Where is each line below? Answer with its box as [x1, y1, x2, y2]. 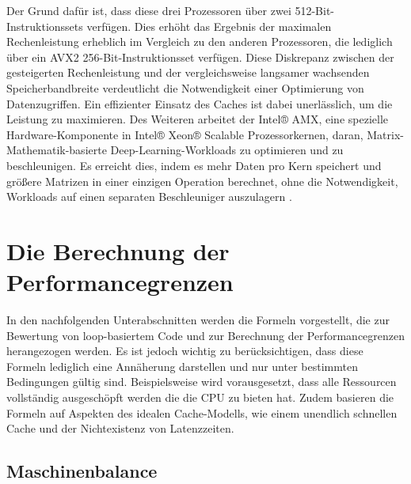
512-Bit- [295, 2, 335, 18]
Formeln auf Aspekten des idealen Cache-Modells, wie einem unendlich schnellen [6, 404, 398, 421]
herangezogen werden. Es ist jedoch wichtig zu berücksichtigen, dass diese [6, 342, 363, 359]
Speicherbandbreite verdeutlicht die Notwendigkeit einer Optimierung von [6, 79, 364, 96]
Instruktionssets [6, 17, 83, 34]
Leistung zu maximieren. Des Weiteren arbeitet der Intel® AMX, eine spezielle [6, 111, 389, 127]
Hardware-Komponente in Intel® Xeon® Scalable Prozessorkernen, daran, [6, 126, 363, 142]
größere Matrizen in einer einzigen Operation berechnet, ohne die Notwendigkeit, [6, 172, 398, 189]
